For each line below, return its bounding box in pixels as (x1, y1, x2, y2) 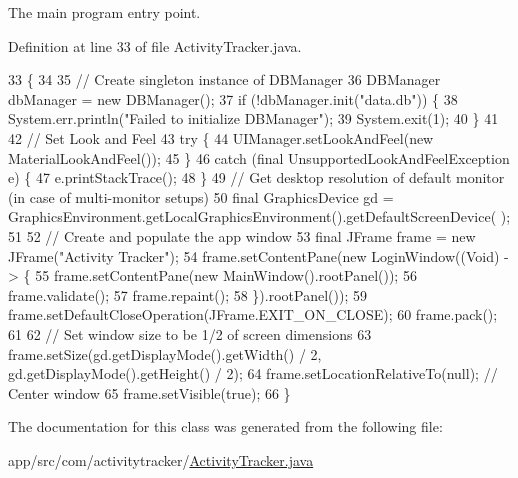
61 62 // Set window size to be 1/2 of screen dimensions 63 (8, 323, 372, 344)
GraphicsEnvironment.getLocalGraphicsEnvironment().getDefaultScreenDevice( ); (8, 206, 511, 227)
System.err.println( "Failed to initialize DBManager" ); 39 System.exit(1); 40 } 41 (8, 108, 499, 129)
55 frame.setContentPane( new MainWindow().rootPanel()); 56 (35, 265, 417, 286)
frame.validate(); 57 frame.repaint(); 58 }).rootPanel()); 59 (8, 284, 367, 305)
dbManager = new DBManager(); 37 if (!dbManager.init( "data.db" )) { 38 (8, 88, 458, 109)
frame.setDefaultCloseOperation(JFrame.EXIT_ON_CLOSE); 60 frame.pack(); (8, 304, 498, 325)
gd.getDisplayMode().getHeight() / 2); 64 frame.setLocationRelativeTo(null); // (8, 363, 498, 384)
